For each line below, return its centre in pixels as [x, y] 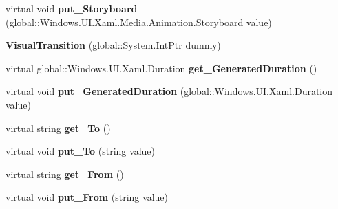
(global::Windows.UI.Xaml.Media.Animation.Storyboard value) [139, 22]
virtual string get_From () [65, 174]
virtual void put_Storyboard [72, 8]
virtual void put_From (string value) [87, 197]
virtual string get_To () [58, 128]
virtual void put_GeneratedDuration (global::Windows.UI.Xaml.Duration [169, 91]
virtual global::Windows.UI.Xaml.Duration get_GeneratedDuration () [161, 68]
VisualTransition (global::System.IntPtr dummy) [113, 45]
